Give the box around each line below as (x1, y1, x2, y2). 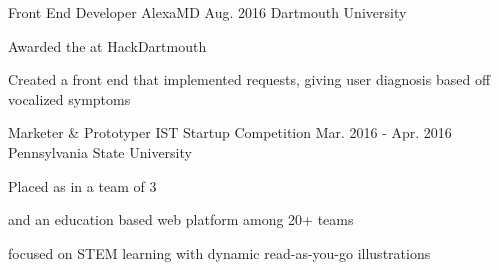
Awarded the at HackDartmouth (8, 35, 207, 56)
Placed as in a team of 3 (8, 175, 157, 196)
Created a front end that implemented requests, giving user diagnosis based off (8, 69, 491, 90)
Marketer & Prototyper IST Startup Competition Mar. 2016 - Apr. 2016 (8, 122, 452, 143)
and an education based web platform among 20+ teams (8, 209, 354, 230)
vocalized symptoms (8, 88, 131, 109)
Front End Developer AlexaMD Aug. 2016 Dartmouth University (8, 2, 407, 22)
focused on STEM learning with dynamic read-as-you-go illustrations (8, 242, 431, 263)
